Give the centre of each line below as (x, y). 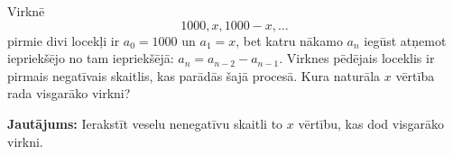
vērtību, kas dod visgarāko (371, 123)
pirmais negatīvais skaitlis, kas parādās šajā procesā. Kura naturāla (194, 75)
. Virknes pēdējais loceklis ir (357, 58)
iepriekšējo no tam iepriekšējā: (91, 58)
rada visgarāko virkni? (69, 93)
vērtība (415, 75)
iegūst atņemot (405, 40)
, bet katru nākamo (289, 40)
